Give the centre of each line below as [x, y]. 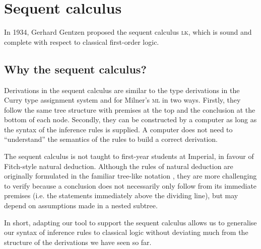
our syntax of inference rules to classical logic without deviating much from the [126, 232]
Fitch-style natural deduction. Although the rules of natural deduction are [119, 166]
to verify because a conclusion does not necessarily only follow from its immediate [130, 185]
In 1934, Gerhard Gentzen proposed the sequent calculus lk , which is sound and [128, 32]
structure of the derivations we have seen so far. [78, 242]
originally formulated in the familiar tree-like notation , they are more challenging [130, 176]
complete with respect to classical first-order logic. [82, 41]
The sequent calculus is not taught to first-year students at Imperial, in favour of [129, 156]
